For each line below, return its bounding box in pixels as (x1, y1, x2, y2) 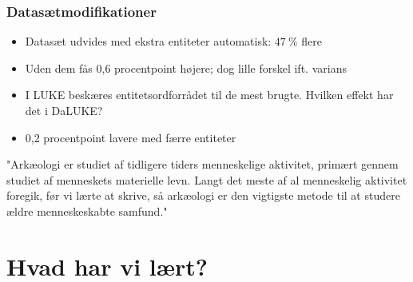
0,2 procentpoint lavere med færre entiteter (25, 129, 236, 145)
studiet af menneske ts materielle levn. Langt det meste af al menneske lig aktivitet (6, 171, 407, 188)
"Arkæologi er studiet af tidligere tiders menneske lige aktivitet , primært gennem (6, 156, 399, 173)
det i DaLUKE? (25, 102, 103, 118)
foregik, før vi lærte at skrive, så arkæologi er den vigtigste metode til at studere (6, 187, 400, 204)
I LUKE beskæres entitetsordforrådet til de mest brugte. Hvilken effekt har (25, 86, 394, 103)
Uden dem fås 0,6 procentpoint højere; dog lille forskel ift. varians (25, 59, 347, 76)
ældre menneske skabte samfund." (6, 202, 168, 219)
